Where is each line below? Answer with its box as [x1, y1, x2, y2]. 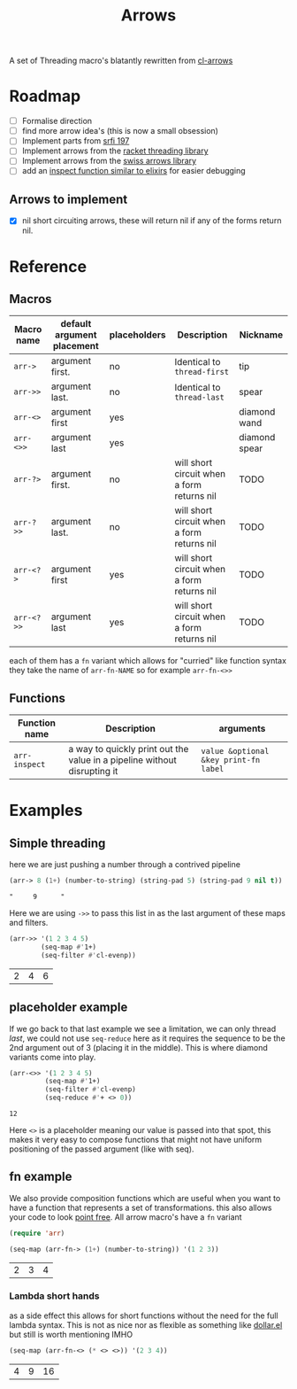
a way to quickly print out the [68, 743, 189, 756]
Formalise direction [21, 116, 93, 127]
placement [52, 340, 99, 353]
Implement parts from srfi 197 [21, 136, 130, 146]
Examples [9, 801, 83, 820]
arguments [218, 723, 266, 735]
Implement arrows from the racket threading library [21, 145, 209, 156]
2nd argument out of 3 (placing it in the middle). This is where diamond [9, 1042, 268, 1052]
